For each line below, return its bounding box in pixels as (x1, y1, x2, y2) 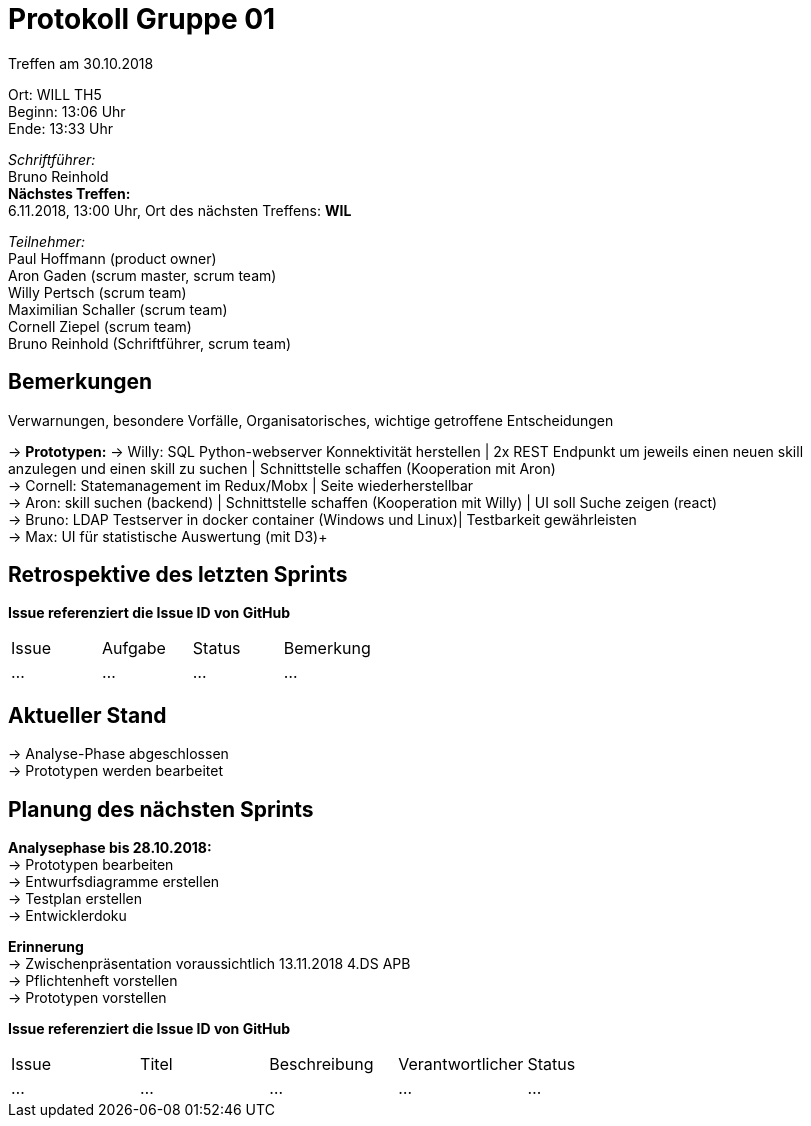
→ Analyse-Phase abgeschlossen (8, 745, 229, 763)
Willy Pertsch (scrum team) (8, 283, 187, 301)
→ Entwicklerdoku (8, 907, 127, 925)
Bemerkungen (8, 369, 153, 395)
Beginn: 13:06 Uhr (8, 102, 126, 120)
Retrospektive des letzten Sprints (8, 562, 348, 588)
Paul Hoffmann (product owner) (8, 249, 217, 267)
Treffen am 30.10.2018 (8, 54, 154, 72)
